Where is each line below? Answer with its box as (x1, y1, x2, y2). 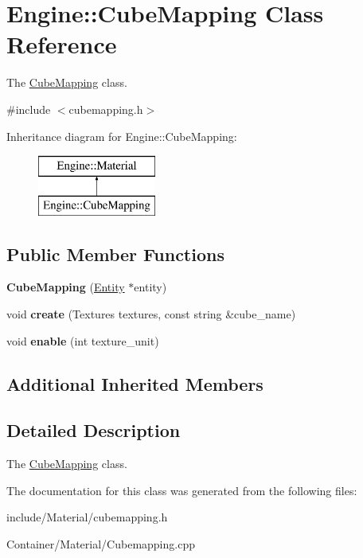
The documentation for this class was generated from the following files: (6, 482, 357, 498)
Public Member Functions (6, 241, 224, 266)
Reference (6, 28, 117, 60)
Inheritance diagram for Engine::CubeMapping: (6, 127, 237, 144)
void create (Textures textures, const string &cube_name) (6, 306, 296, 322)
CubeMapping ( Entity (6, 279, 125, 295)
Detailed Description (6, 418, 181, 443)
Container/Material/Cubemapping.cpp (6, 536, 195, 552)
